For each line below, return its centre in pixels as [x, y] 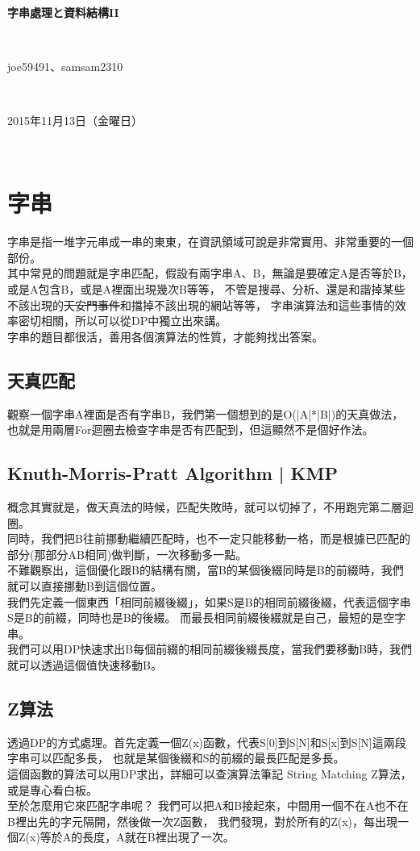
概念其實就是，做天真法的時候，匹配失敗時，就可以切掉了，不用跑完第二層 [205, 507]
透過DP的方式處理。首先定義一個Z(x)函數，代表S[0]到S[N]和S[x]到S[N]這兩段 [207, 742]
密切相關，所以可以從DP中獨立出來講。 [123, 321]
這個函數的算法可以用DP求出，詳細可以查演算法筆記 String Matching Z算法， [210, 773]
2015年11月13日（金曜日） [75, 120]
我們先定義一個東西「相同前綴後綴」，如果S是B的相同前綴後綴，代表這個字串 [209, 601]
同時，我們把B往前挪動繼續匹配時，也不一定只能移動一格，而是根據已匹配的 [209, 538]
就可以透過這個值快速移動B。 [85, 664]
